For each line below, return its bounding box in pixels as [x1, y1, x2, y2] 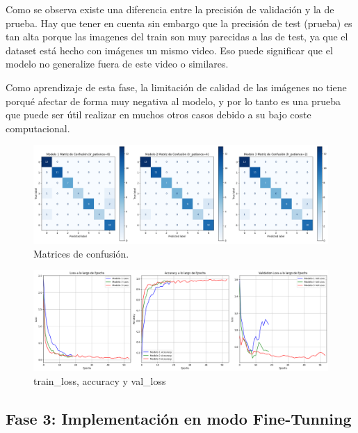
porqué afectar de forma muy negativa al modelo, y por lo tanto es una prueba [6, 93, 341, 108]
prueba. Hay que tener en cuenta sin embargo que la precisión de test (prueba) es [6, 15, 352, 30]
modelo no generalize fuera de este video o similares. [6, 56, 229, 71]
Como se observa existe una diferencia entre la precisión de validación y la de [6, 2, 334, 16]
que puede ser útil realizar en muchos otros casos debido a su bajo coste [6, 107, 311, 122]
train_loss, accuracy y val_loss [33, 374, 166, 388]
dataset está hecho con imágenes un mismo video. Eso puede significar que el [6, 42, 333, 57]
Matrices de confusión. [33, 246, 129, 260]
